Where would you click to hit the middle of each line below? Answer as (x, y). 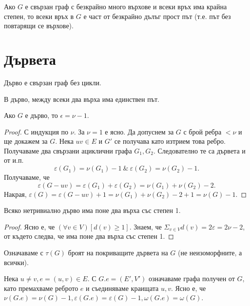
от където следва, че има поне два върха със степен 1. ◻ (89, 236)
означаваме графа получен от (192, 278)
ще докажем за (26, 141)
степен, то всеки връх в (39, 16)
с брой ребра (202, 131)
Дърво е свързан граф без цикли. (53, 82)
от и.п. (14, 160)
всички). (16, 262)
